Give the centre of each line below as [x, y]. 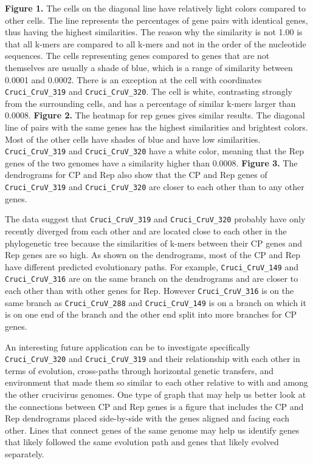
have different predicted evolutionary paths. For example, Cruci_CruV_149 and [152, 266]
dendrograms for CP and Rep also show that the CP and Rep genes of [136, 175]
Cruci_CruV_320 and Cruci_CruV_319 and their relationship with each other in [153, 359]
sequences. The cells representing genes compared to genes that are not [137, 56]
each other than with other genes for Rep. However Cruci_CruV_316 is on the [150, 291]
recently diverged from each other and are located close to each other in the [146, 230]
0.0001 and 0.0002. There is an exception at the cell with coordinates [133, 79]
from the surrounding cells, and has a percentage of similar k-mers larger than [150, 103]
